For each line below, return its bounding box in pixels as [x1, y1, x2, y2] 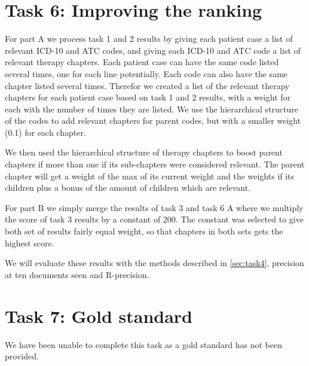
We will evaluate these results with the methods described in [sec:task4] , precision [5, 257, 304, 269]
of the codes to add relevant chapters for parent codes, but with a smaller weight [5, 114, 301, 127]
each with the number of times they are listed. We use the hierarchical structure [5, 102, 298, 115]
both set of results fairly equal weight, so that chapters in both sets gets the [5, 225, 283, 237]
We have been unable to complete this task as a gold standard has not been [5, 338, 282, 350]
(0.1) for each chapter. [5, 126, 86, 138]
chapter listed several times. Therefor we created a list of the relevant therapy [5, 79, 290, 91]
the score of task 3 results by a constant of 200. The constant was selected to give [5, 213, 304, 225]
